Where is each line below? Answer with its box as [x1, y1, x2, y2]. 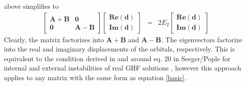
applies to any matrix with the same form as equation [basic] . [4, 72, 186, 82]
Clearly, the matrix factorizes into [4, 34, 104, 44]
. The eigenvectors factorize [161, 34, 243, 44]
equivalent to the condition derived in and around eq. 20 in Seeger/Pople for [4, 53, 231, 63]
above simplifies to [4, 1, 59, 11]
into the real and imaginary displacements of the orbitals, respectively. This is [4, 44, 235, 54]
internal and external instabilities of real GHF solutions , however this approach [4, 63, 242, 73]
